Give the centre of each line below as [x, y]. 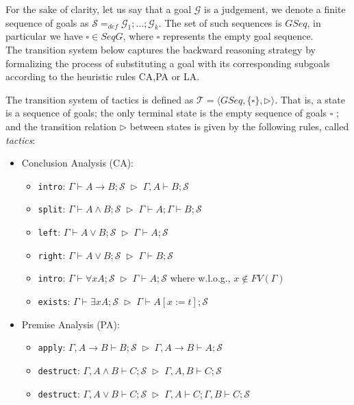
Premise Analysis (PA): [71, 324]
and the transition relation [61, 126]
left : [49, 232]
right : [52, 255]
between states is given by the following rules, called [239, 126]
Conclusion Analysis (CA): [77, 163]
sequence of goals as [47, 22]
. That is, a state [310, 99]
